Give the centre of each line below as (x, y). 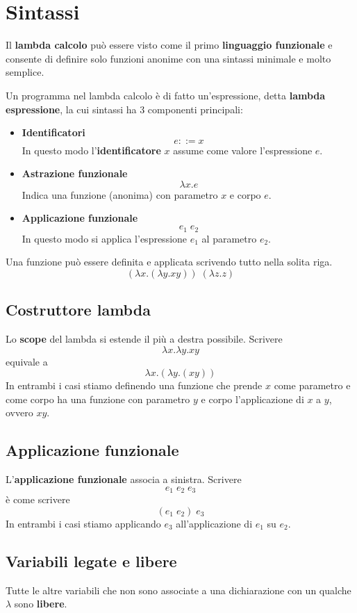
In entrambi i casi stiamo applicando (83, 523)
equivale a (27, 361)
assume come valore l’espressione (243, 150)
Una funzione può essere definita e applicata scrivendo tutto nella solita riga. (169, 262)
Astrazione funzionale (75, 173)
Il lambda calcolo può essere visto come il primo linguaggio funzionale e (169, 45)
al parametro (229, 238)
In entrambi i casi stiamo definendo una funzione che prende (134, 385)
